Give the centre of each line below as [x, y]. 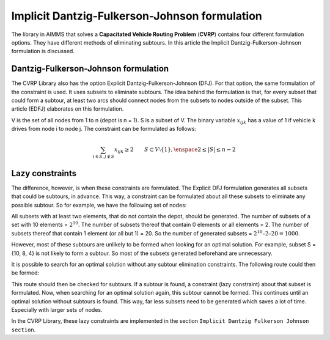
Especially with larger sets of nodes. [57, 309]
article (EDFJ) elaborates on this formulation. [68, 109]
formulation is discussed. [43, 51]
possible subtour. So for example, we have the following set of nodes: [99, 205]
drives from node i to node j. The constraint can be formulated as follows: [104, 129]
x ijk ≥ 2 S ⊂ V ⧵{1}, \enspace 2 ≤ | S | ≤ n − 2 [175, 150]
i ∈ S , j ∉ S [104, 157]
